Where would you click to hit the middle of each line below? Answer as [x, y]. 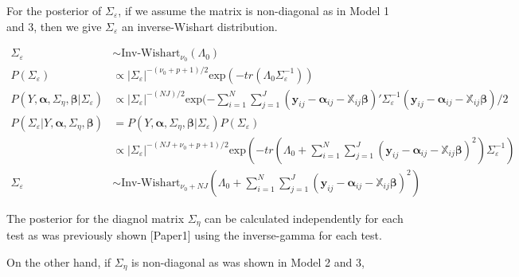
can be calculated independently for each [304, 218]
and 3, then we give [54, 26]
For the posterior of [54, 10]
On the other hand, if [59, 261]
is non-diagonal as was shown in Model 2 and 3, [248, 261]
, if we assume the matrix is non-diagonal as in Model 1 [254, 10]
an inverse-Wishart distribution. [199, 26]
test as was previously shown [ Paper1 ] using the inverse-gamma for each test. [194, 235]
